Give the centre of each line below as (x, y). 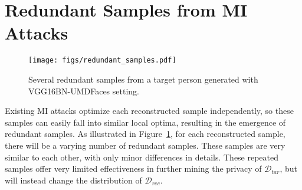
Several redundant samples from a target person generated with (143, 79)
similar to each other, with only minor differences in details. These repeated (142, 157)
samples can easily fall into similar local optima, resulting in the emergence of (145, 122)
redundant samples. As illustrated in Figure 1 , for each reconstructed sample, (145, 134)
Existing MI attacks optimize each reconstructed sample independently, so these (149, 111)
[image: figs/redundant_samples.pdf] (102, 60)
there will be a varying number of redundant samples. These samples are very (145, 145)
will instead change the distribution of (73, 180)
